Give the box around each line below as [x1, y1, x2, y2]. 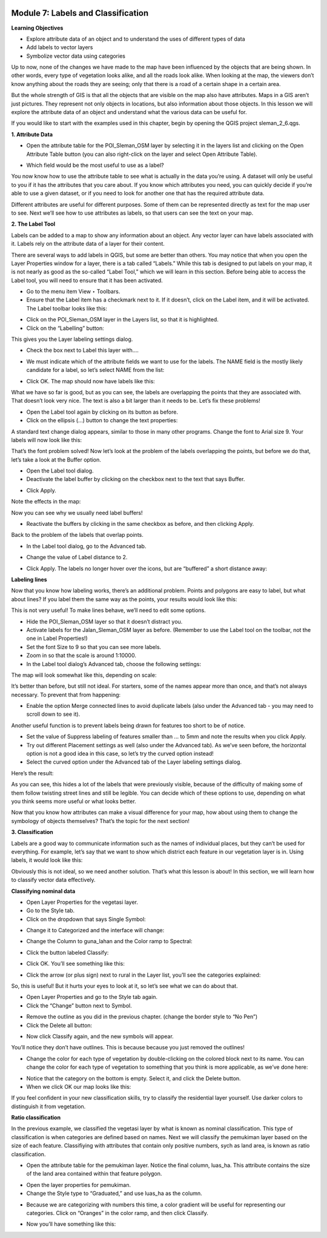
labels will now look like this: [11, 436, 82, 443]
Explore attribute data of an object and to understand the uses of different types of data [26, 35, 245, 42]
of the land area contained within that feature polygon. [26, 1170, 162, 1177]
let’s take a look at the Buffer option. [11, 456, 101, 463]
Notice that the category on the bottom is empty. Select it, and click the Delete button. [26, 1074, 242, 1082]
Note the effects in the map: [11, 498, 81, 505]
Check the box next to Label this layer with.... [26, 346, 139, 354]
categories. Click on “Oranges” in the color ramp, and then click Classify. [26, 1209, 208, 1216]
